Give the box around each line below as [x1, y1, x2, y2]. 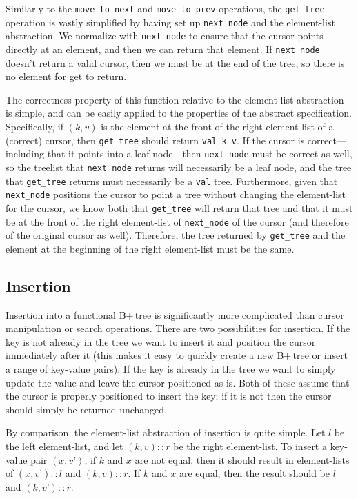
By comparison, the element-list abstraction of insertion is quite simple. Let [6, 425, 326, 440]
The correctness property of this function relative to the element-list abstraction [6, 92, 344, 106]
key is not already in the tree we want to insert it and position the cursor [6, 334, 316, 349]
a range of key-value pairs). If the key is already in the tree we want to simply [6, 362, 336, 376]
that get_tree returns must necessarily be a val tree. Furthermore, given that [6, 173, 338, 188]
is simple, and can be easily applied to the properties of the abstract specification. [6, 106, 352, 120]
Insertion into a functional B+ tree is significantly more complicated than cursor [6, 307, 344, 322]
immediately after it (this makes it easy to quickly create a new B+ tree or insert [6, 348, 348, 362]
